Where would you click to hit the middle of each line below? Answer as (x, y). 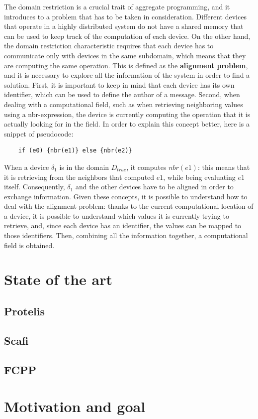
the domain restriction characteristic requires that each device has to (109, 46)
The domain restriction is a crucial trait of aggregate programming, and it (117, 6)
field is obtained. (29, 245)
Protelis (24, 311)
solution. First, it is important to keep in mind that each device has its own (119, 84)
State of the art (58, 279)
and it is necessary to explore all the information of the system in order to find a (127, 75)
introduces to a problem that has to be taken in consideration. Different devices (125, 16)
